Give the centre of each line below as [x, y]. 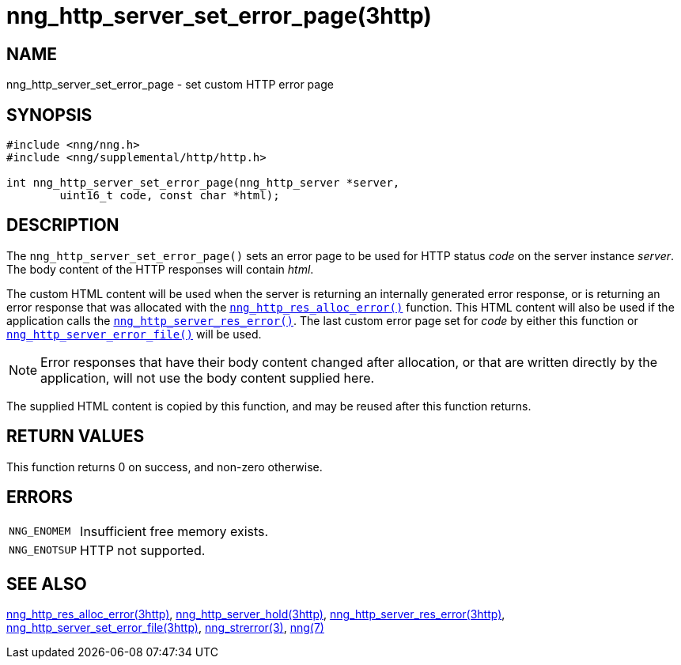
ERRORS [40, 497]
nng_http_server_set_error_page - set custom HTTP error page [170, 85]
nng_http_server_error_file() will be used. [134, 334]
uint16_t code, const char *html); [170, 196]
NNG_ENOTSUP [43, 550]
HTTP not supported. [143, 550]
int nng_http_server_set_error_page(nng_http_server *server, [203, 183]
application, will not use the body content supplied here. [208, 378]
